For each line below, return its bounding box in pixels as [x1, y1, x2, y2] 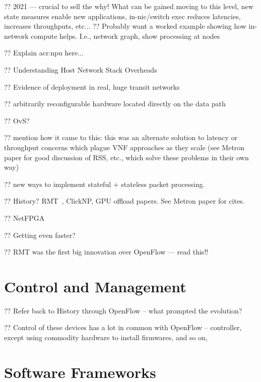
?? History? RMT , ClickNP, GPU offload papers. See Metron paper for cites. [4, 196, 245, 206]
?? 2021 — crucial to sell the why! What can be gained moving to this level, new [4, 1, 253, 11]
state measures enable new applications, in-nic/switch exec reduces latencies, [4, 11, 241, 21]
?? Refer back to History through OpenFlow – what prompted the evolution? [4, 305, 242, 315]
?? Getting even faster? [4, 229, 76, 240]
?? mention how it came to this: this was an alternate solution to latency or [4, 132, 238, 143]
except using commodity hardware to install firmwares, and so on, [4, 332, 208, 342]
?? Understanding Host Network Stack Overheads [4, 64, 157, 75]
